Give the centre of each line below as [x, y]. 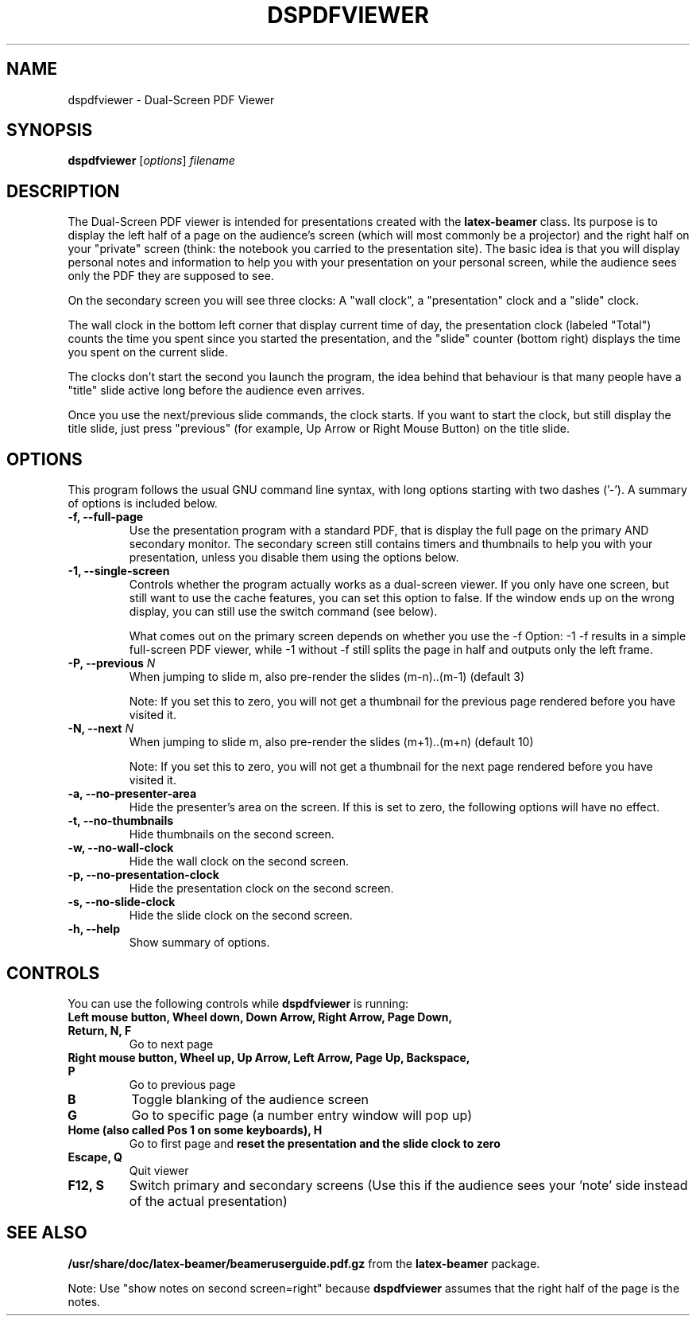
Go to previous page [182, 1084]
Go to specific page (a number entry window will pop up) [302, 1115]
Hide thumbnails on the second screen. [232, 834]
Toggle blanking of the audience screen [250, 1099]
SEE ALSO [47, 1233]
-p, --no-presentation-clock [143, 875]
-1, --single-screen [119, 571]
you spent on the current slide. [148, 352]
